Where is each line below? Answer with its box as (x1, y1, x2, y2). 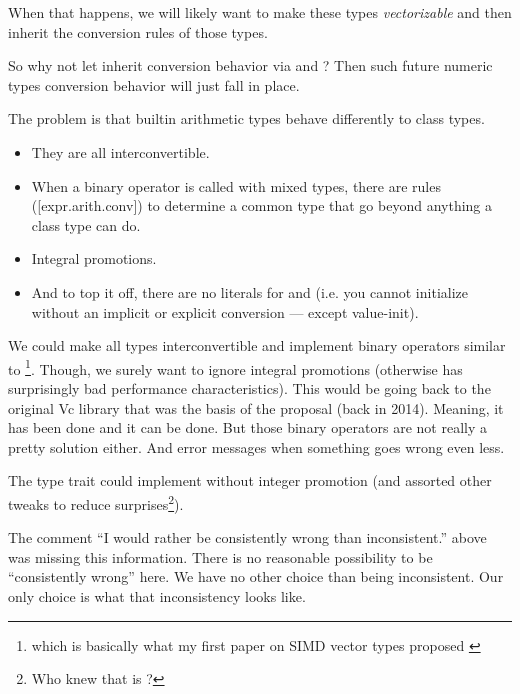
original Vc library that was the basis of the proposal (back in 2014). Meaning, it (8, 397, 504, 418)
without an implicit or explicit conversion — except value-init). (31, 301, 419, 322)
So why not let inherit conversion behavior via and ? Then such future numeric (8, 55, 493, 76)
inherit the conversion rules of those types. (8, 21, 268, 42)
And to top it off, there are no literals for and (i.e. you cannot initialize (31, 281, 468, 302)
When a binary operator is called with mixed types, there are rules (31, 175, 441, 196)
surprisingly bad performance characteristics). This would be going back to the (8, 377, 491, 398)
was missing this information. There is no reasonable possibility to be (8, 546, 433, 567)
